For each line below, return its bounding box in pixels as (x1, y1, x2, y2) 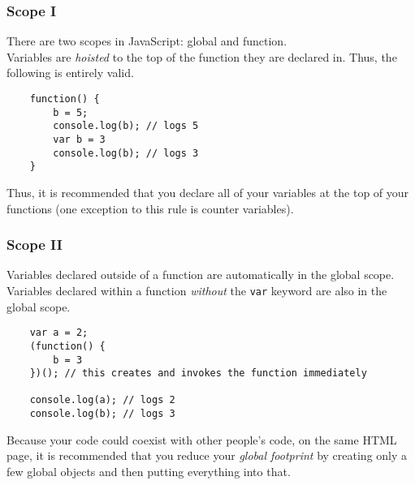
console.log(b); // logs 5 (53, 120, 199, 132)
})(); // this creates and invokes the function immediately (29, 367, 367, 380)
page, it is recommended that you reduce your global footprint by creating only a (6, 447, 408, 464)
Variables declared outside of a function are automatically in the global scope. (6, 266, 395, 283)
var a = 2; (29, 327, 89, 339)
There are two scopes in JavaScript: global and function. (6, 32, 287, 49)
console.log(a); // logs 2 (29, 394, 175, 406)
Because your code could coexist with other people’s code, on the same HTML (6, 431, 397, 448)
